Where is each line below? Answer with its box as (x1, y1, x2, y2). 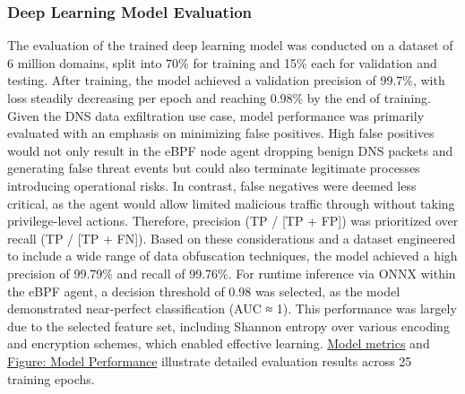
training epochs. (7, 369, 95, 388)
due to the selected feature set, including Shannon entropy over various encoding (7, 316, 450, 335)
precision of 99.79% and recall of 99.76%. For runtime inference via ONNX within (7, 263, 456, 282)
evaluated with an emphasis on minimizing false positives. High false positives (7, 124, 435, 142)
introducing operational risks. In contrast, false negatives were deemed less (7, 176, 417, 194)
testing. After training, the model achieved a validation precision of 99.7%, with (7, 71, 445, 90)
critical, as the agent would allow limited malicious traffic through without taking (7, 193, 455, 212)
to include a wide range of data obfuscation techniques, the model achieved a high (7, 246, 458, 265)
